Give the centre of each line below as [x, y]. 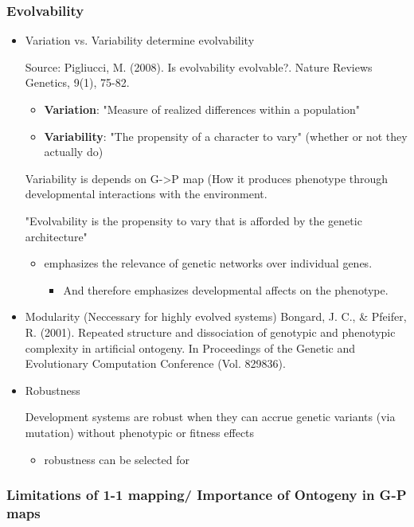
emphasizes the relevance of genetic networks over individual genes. [208, 263]
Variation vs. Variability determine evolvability [140, 40]
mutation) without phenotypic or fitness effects [140, 432]
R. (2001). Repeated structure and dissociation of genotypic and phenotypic [210, 332]
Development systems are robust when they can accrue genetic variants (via [210, 417]
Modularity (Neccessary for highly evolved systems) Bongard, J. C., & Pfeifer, [216, 316]
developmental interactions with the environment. [146, 194]
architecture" [56, 236]
